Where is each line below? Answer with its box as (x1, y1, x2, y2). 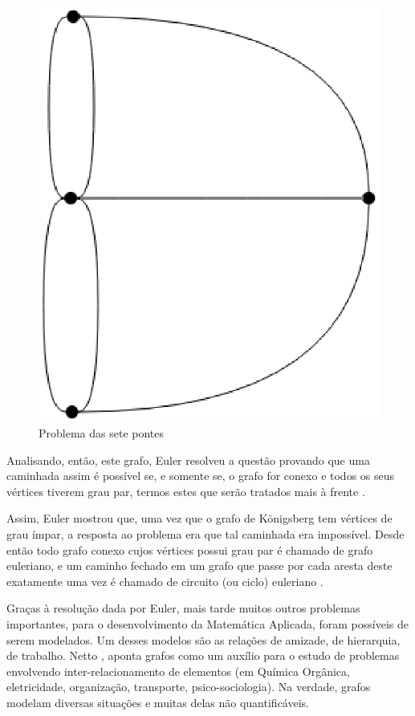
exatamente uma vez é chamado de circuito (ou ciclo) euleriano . (6, 572, 323, 589)
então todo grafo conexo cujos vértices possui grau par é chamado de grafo (6, 541, 373, 558)
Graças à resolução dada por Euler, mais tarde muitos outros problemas (6, 600, 360, 616)
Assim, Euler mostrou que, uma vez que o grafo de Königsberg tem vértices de (6, 510, 393, 527)
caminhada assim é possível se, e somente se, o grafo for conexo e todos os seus (6, 467, 395, 484)
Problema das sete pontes (39, 425, 165, 441)
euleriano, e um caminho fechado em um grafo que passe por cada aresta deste (6, 557, 393, 574)
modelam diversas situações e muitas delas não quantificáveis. (6, 694, 309, 710)
